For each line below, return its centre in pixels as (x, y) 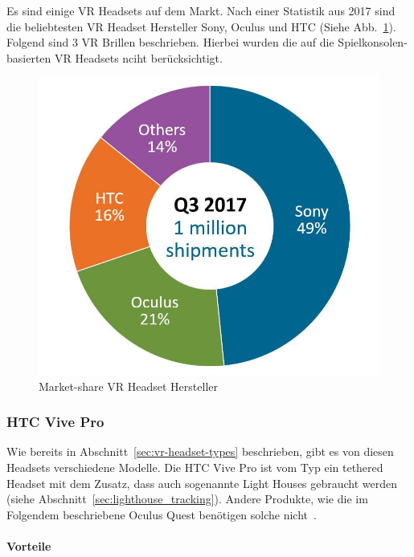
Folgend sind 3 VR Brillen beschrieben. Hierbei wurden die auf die (170, 42)
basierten (29, 57)
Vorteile (29, 545)
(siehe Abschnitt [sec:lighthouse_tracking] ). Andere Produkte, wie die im (187, 499)
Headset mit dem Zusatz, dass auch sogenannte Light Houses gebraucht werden (202, 483)
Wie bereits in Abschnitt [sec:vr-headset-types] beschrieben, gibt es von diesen (200, 451)
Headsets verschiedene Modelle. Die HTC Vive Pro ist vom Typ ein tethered (195, 467)
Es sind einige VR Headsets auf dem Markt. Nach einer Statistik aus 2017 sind (201, 10)
